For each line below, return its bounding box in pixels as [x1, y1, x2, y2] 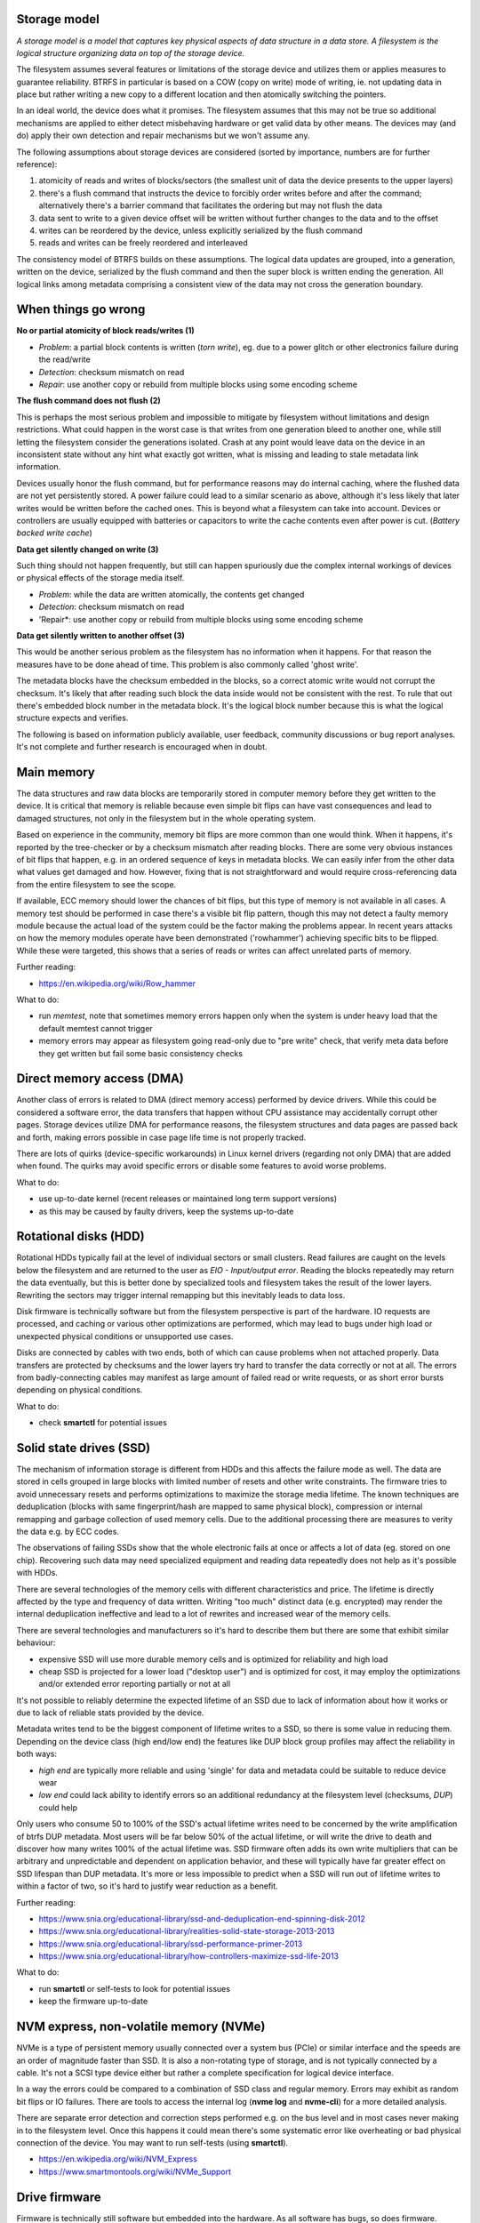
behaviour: [16, 1637, 56, 1649]
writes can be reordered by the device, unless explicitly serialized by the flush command [38, 225, 364, 236]
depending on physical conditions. [16, 1384, 143, 1395]
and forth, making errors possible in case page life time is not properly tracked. [16, 1132, 307, 1143]
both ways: [16, 1748, 58, 1760]
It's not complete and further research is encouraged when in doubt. [16, 742, 268, 752]
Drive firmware [16, 2189, 101, 2204]
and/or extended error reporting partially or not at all [38, 1679, 231, 1689]
